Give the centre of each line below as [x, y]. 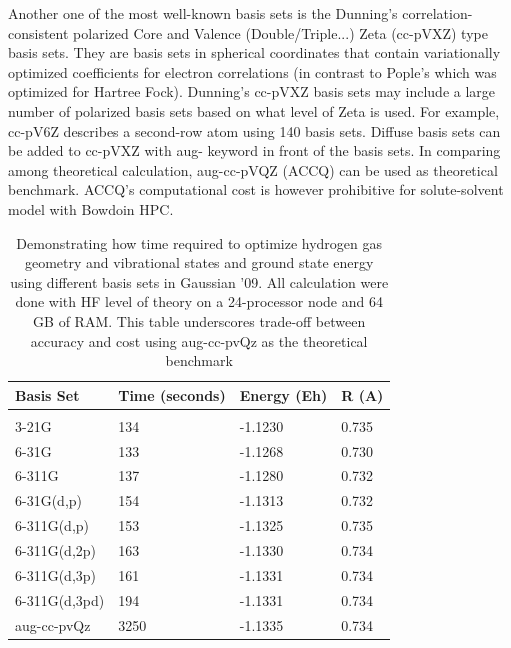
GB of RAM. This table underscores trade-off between [199, 320]
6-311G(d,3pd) [60, 599]
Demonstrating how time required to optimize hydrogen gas [199, 242]
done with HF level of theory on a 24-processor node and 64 [199, 301]
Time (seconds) [172, 394]
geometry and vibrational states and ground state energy [199, 262]
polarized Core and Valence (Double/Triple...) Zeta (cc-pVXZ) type [280, 32]
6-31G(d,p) [49, 500]
